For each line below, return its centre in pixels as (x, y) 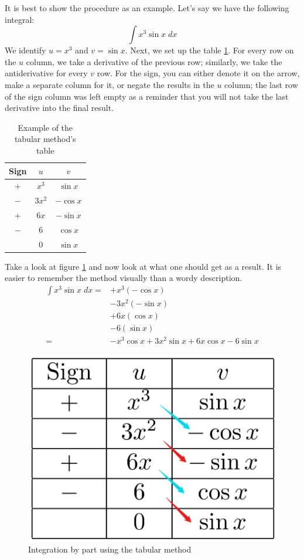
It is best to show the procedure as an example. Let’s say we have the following (147, 8)
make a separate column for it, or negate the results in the (110, 84)
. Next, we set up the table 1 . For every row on (209, 50)
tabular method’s (45, 139)
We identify (25, 50)
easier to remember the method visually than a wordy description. (124, 278)
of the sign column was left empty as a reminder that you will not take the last (147, 96)
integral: (20, 19)
